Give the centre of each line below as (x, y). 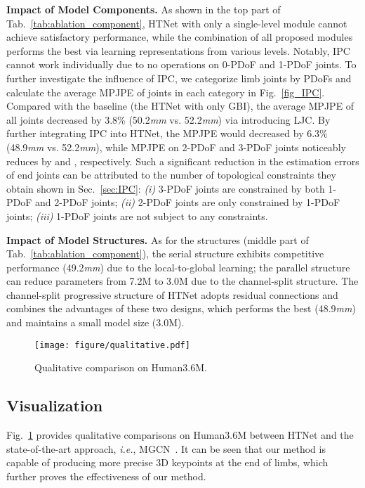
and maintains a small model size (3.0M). (95, 322)
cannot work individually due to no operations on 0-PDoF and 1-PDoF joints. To (181, 64)
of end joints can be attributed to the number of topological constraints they (171, 175)
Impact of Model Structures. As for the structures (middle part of (158, 239)
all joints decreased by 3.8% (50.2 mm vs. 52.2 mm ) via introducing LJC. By (168, 119)
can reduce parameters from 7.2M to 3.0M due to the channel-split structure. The (182, 281)
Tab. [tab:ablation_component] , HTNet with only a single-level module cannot (177, 23)
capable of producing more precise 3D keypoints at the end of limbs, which (167, 462)
